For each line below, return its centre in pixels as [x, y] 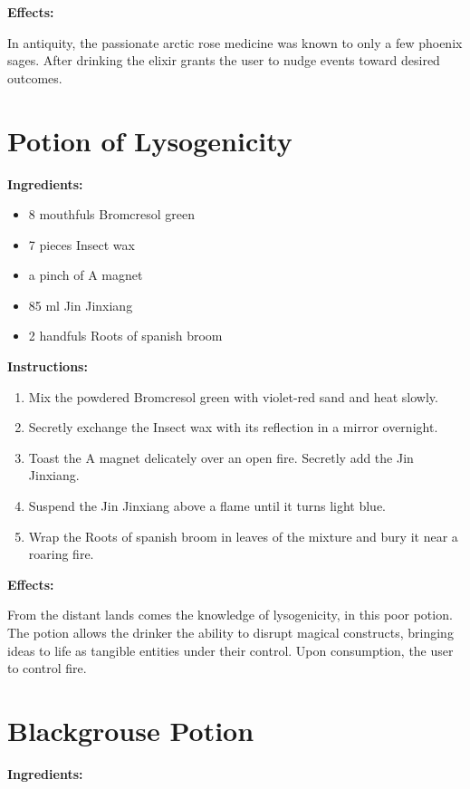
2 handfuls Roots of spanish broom [125, 336]
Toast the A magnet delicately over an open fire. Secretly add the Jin [221, 457]
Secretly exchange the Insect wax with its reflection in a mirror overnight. [233, 427]
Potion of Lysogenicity [150, 140]
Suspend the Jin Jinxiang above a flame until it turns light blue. [207, 506]
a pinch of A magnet [86, 275]
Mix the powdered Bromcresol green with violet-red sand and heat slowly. [233, 396]
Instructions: [48, 366]
